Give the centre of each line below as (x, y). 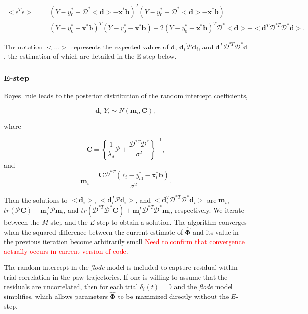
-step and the (68, 222)
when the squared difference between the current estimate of (93, 232)
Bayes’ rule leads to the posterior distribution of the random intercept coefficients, (126, 95)
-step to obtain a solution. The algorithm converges (171, 222)
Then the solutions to (36, 199)
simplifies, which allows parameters (56, 296)
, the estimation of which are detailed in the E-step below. (90, 56)
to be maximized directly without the (173, 296)
